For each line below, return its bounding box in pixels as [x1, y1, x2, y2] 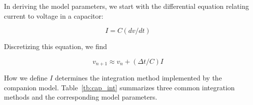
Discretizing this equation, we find [4, 41, 107, 52]
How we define [4, 73, 48, 83]
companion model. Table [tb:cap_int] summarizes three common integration [4, 82, 235, 92]
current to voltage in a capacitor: [4, 10, 103, 21]
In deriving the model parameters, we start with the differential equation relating [4, 1, 249, 11]
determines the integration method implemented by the [55, 73, 222, 83]
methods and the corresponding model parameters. [4, 92, 158, 102]
